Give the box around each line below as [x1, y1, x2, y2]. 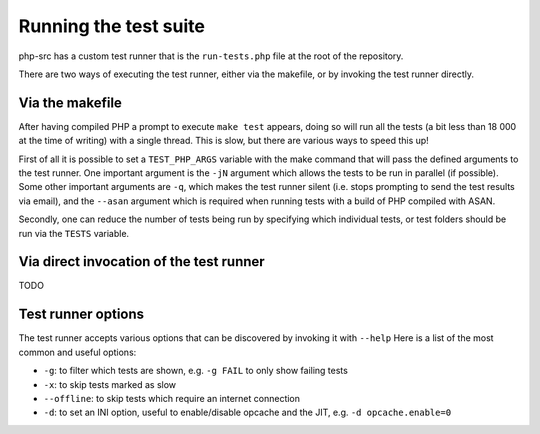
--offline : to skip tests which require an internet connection [43, 392, 300, 404]
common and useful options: [18, 346, 137, 358]
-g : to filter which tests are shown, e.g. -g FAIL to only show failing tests [43, 365, 349, 377]
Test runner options [18, 306, 145, 323]
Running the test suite [18, 15, 205, 37]
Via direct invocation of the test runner [18, 253, 265, 270]
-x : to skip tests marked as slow [43, 378, 177, 390]
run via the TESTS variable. [18, 227, 130, 239]
